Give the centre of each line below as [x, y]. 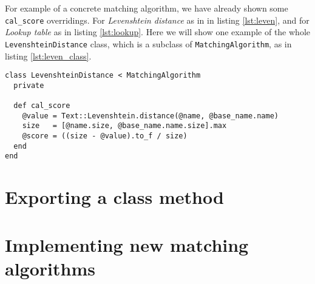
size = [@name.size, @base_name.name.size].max [124, 126]
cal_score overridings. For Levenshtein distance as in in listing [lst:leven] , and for [157, 20]
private [29, 85]
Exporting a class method [114, 197]
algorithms [50, 268]
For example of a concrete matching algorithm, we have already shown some [147, 8]
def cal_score [42, 106]
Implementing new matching [127, 244]
